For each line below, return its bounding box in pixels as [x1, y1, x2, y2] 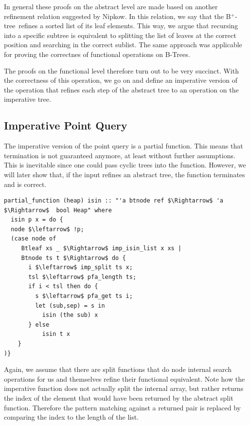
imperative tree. [4, 94, 51, 104]
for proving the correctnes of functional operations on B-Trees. [4, 49, 190, 59]
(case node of [11, 235, 56, 242]
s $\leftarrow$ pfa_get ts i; [35, 293, 133, 300]
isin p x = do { [11, 216, 63, 223]
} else [28, 321, 50, 328]
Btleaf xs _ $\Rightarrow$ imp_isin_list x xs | [21, 245, 182, 252]
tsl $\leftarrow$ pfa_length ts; [28, 273, 137, 280]
